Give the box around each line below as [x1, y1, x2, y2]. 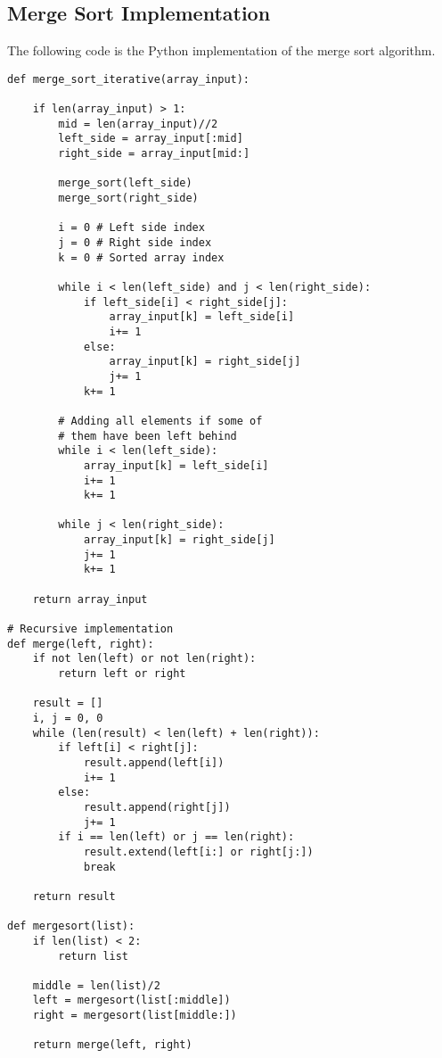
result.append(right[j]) [83, 800, 231, 814]
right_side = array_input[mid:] [58, 147, 250, 161]
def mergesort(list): [7, 920, 135, 933]
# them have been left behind [58, 429, 237, 442]
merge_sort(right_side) [58, 192, 199, 205]
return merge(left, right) [32, 1038, 192, 1052]
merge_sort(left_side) [58, 177, 192, 190]
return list [58, 949, 129, 963]
